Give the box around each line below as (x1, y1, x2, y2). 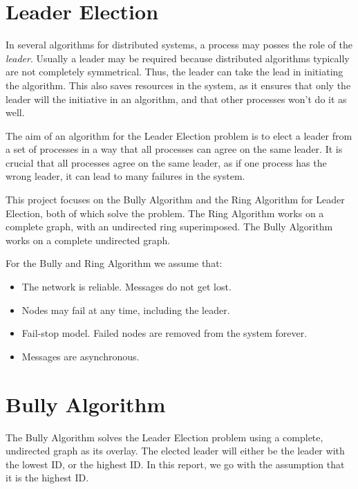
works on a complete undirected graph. (6, 232, 171, 247)
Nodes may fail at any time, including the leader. (21, 302, 230, 317)
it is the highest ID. (6, 470, 89, 485)
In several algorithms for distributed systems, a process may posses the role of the (6, 37, 352, 52)
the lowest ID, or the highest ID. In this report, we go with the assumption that (6, 456, 345, 471)
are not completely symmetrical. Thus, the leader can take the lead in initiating (6, 64, 343, 79)
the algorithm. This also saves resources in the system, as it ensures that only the (6, 77, 351, 92)
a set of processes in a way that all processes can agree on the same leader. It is (6, 142, 343, 156)
